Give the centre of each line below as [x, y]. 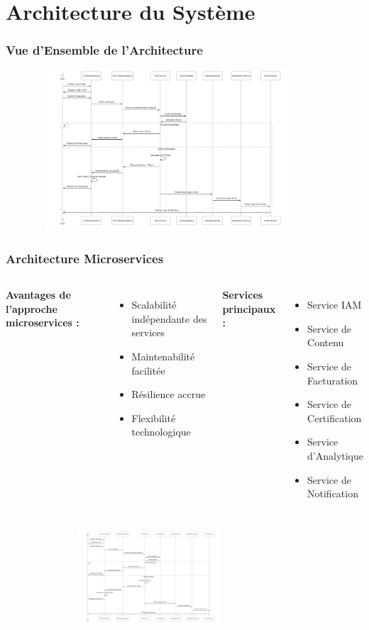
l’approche [32, 308]
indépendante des [169, 318]
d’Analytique [336, 455]
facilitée [148, 370]
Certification [335, 418]
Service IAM [335, 305]
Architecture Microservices [85, 258]
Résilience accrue [169, 394]
